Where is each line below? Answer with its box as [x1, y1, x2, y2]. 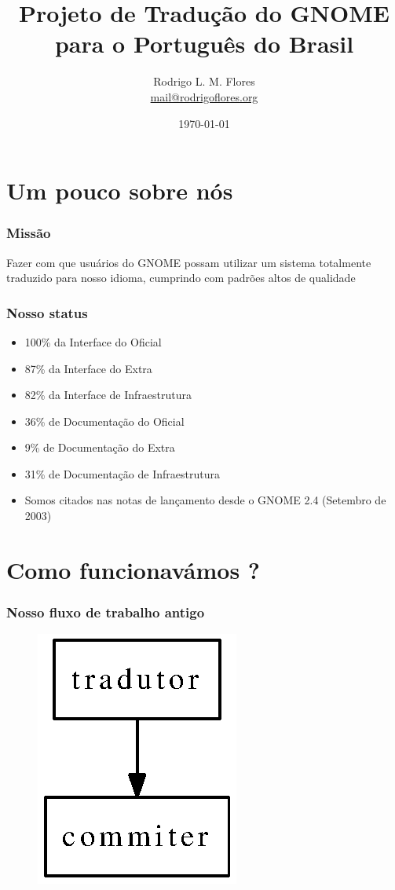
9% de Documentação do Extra [24, 439, 175, 456]
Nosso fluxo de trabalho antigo [6, 602, 205, 621]
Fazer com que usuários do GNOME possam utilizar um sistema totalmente [6, 254, 371, 270]
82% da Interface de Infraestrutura [24, 386, 192, 403]
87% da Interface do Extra [24, 360, 152, 376]
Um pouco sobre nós [6, 174, 233, 207]
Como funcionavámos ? [6, 553, 261, 585]
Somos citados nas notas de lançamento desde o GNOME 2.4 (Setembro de [24, 492, 386, 508]
